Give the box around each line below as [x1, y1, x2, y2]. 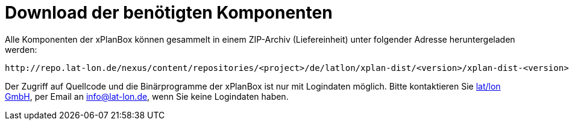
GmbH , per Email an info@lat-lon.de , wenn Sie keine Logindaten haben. [5, 91, 289, 102]
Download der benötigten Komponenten [5, 2, 333, 23]
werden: [5, 44, 37, 55]
